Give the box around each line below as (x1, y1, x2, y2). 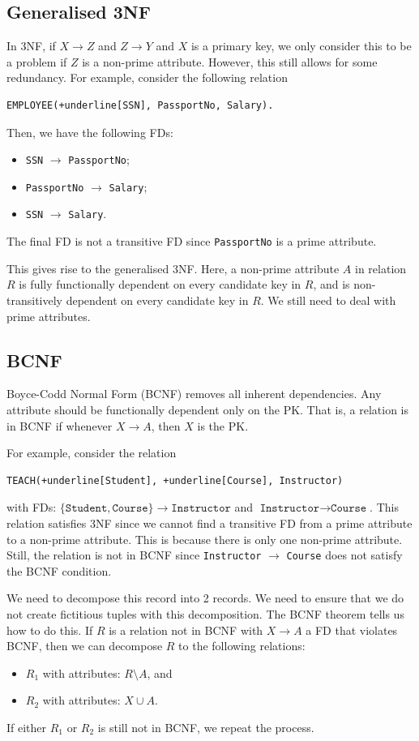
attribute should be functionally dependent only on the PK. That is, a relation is (6, 400, 409, 418)
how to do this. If (6, 621, 93, 638)
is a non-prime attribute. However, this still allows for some (82, 53, 378, 70)
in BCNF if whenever (6, 417, 113, 434)
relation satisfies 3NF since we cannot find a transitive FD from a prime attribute (6, 514, 413, 531)
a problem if (6, 53, 67, 70)
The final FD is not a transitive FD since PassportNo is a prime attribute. (6, 233, 377, 250)
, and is (313, 276, 350, 293)
